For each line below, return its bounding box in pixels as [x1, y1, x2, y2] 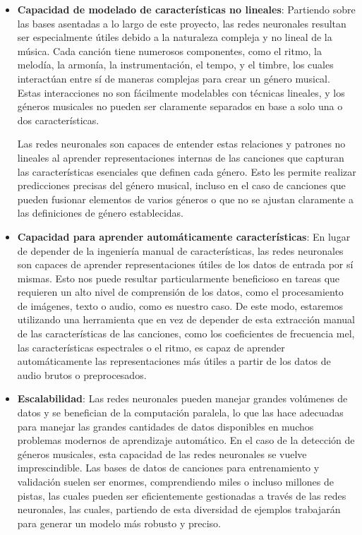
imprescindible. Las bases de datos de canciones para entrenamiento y [17, 460, 320, 475]
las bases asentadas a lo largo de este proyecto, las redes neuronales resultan [17, 16, 346, 30]
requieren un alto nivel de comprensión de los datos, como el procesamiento [17, 284, 344, 299]
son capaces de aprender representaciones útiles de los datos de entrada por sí [17, 257, 354, 272]
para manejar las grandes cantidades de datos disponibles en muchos [17, 419, 314, 433]
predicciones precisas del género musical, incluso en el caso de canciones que [17, 178, 346, 193]
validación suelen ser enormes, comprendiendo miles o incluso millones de [17, 474, 334, 488]
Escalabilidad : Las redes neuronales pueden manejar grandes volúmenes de [17, 391, 348, 406]
